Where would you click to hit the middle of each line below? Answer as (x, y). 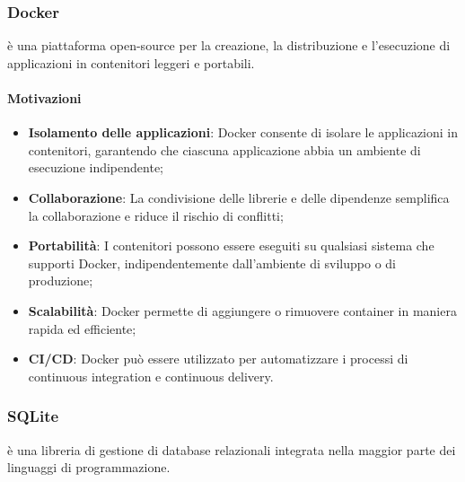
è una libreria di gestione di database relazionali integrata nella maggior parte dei (232, 449)
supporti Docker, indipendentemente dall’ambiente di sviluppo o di (212, 263)
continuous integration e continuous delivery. (151, 376)
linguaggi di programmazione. (89, 467)
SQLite (33, 416)
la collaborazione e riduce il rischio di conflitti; (156, 215)
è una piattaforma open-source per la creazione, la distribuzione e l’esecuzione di (229, 45)
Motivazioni (44, 98)
